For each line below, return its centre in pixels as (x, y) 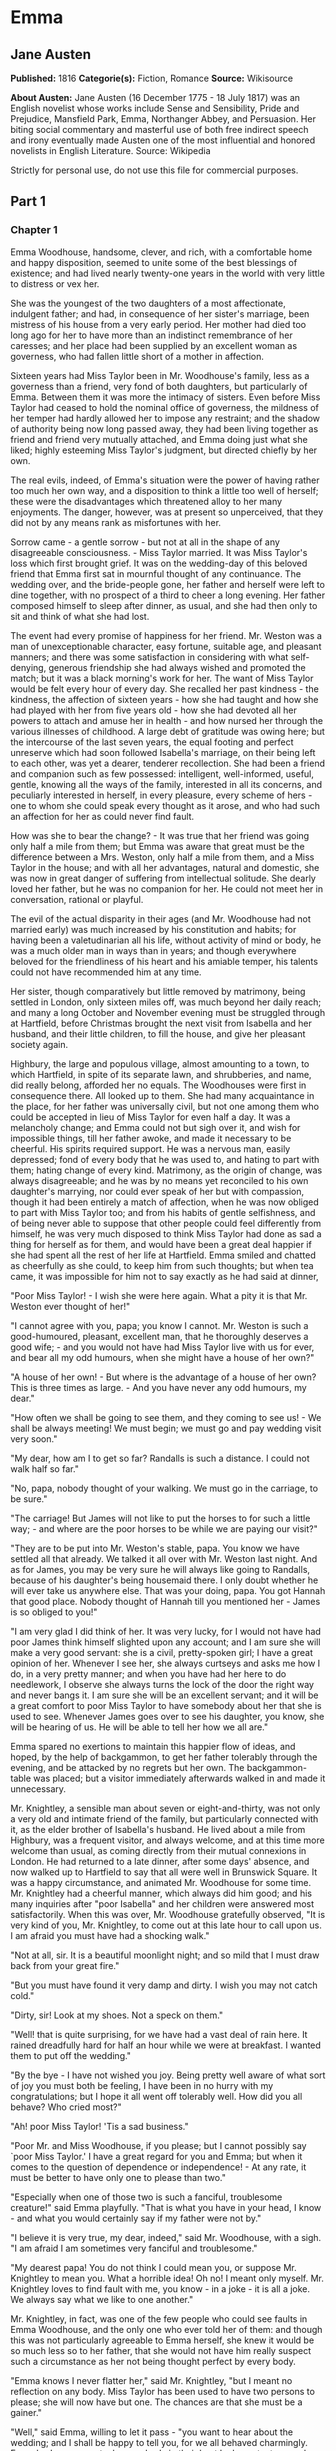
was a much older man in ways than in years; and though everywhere (153, 950)
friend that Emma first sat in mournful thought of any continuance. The (156, 573)
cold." (22, 1995)
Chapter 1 (34, 230)
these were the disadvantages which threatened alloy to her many (146, 501)
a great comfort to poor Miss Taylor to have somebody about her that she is (166, 1705)
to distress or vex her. (55, 283)
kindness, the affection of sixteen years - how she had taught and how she (164, 699)
